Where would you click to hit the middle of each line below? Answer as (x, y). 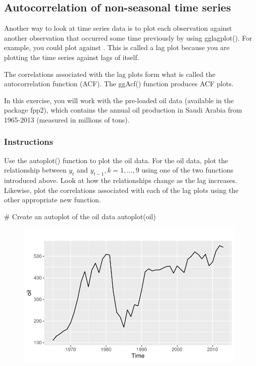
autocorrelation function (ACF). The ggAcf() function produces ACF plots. (119, 84)
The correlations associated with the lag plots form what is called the (110, 74)
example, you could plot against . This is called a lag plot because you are (117, 47)
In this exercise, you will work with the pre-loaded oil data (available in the (119, 100)
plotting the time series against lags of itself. (72, 57)
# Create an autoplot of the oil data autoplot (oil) (80, 216)
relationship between (35, 170)
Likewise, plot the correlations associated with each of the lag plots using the (121, 190)
